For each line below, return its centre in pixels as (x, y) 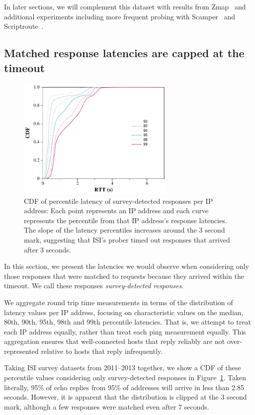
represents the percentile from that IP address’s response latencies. (126, 220)
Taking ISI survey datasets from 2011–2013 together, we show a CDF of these (123, 368)
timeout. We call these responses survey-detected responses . (94, 286)
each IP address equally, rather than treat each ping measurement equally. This (125, 331)
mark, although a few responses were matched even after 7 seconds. (107, 406)
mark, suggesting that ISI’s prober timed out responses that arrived (127, 239)
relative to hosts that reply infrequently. (102, 351)
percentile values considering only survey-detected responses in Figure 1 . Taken (125, 377)
